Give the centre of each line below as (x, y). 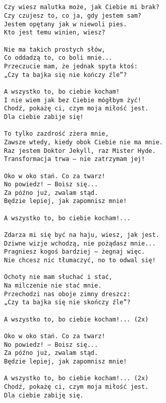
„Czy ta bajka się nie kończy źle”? (66, 75)
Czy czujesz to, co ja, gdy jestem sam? (73, 16)
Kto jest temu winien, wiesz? (55, 33)
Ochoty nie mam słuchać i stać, (58, 277)
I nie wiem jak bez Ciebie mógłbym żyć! (73, 100)
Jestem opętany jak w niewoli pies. (66, 24)
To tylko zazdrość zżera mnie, (57, 134)
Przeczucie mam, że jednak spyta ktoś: (71, 66)
